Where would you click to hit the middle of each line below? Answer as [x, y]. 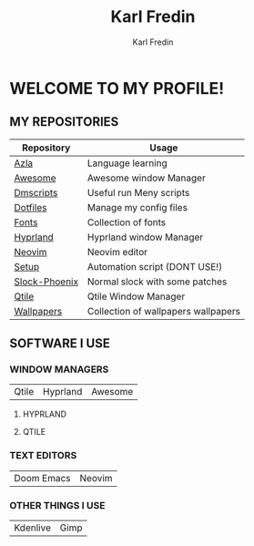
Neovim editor [117, 252]
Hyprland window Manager [145, 237]
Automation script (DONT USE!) [155, 266]
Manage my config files [137, 207]
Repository [46, 148]
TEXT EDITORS [43, 456]
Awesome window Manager [147, 178]
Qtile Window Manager [136, 296]
